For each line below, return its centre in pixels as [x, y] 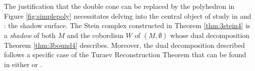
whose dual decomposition [210, 35]
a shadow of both [30, 35]
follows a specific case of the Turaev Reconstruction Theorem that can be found [125, 54]
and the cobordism [95, 35]
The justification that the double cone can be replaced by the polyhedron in [119, 6]
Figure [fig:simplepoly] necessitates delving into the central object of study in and [128, 16]
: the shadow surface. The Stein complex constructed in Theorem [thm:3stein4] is [127, 25]
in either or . [23, 64]
